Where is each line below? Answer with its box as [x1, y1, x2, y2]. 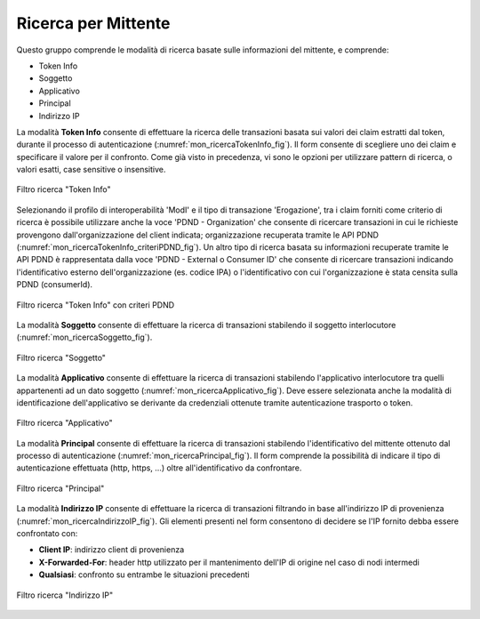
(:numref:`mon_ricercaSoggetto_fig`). [16, 332, 153, 342]
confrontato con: [16, 528, 78, 539]
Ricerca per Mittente [16, 13, 171, 33]
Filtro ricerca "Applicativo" [16, 418, 113, 429]
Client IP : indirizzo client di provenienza [38, 544, 185, 555]
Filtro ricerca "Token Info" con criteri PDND [16, 299, 175, 310]
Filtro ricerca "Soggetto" [16, 352, 107, 363]
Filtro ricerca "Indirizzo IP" [16, 590, 114, 600]
